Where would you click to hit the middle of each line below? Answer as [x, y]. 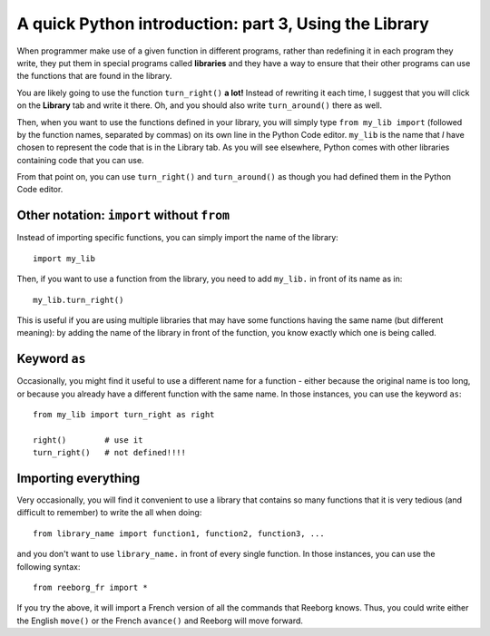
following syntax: [49, 566]
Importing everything [78, 478]
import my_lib [64, 258]
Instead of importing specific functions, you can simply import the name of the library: [178, 238]
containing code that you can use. [80, 160]
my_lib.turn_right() [78, 300]
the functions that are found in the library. [94, 76]
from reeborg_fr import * [91, 588]
